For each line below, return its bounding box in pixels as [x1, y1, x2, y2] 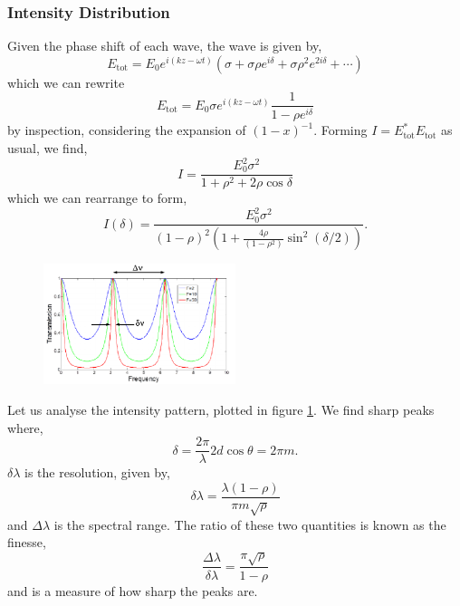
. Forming [313, 120, 368, 139]
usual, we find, [7, 138, 88, 157]
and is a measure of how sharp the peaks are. [7, 581, 258, 600]
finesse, [7, 533, 46, 552]
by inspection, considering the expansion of [7, 120, 246, 139]
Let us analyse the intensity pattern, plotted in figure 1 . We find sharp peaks [7, 400, 435, 419]
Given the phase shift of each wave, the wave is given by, [7, 36, 322, 55]
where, [7, 418, 43, 437]
